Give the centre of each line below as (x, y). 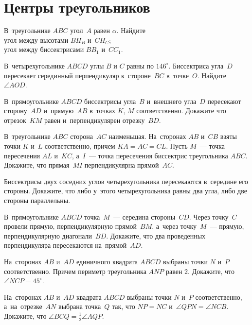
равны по (140, 65)
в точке (178, 75)
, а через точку (174, 226)
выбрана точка (80, 306)
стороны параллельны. (37, 200)
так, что (123, 306)
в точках (102, 111)
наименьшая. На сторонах (147, 136)
